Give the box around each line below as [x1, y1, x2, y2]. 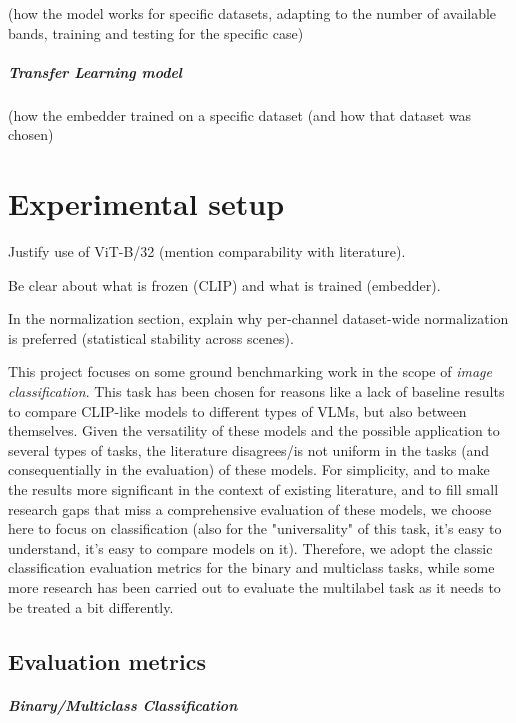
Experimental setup [8, 183, 285, 224]
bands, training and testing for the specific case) [8, 22, 304, 43]
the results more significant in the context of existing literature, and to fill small [8, 479, 499, 499]
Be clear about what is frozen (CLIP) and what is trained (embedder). [8, 274, 441, 295]
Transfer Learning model [8, 61, 183, 82]
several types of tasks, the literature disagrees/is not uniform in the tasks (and [8, 439, 490, 460]
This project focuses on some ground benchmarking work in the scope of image [8, 361, 492, 382]
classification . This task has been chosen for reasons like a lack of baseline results [8, 381, 505, 402]
